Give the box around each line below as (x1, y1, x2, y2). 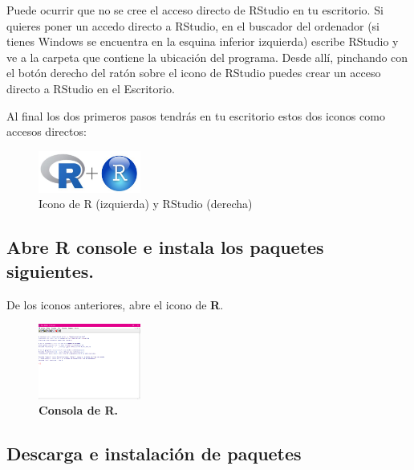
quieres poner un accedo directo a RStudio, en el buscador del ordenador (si (6, 17, 380, 34)
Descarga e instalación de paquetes (6, 441, 302, 466)
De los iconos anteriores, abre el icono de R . (6, 296, 224, 313)
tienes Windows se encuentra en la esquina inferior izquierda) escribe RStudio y (6, 33, 399, 50)
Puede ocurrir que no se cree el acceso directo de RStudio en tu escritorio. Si (6, 2, 384, 18)
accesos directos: (6, 123, 87, 140)
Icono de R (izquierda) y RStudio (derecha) (39, 195, 253, 212)
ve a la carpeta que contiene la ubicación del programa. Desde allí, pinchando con (6, 48, 408, 65)
